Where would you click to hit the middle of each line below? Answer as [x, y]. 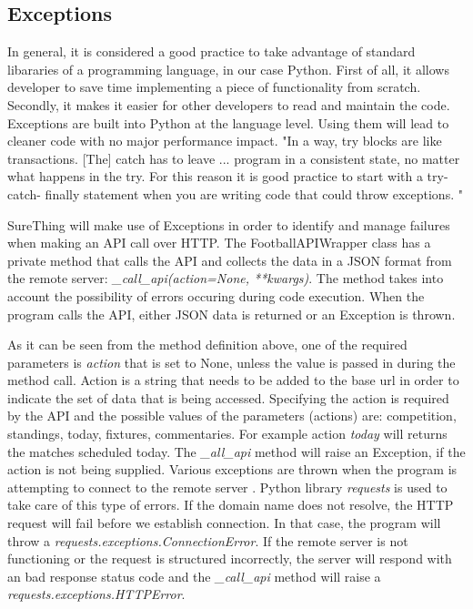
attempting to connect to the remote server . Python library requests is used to [227, 487]
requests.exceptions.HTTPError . [96, 594]
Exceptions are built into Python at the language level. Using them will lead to [228, 122]
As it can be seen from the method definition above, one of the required [207, 345]
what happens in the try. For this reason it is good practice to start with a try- [228, 176]
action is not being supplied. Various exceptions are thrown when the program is [232, 469]
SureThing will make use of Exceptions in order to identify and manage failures [229, 224]
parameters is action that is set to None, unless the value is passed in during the [231, 362]
